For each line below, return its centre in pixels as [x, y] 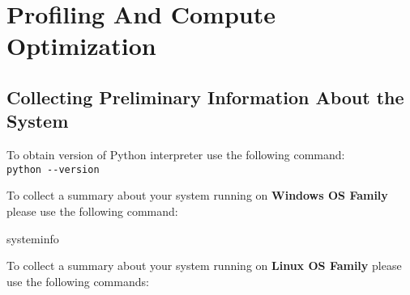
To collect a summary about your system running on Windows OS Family [197, 195]
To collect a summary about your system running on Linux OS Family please [204, 265]
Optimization [81, 46]
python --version [53, 169]
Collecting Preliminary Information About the [205, 97]
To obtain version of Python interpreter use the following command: [176, 155]
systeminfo [33, 238]
